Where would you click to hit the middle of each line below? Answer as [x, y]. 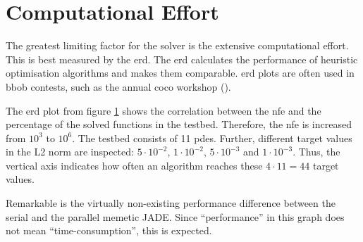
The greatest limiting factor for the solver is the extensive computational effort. [177, 45]
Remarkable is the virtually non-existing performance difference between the [171, 203]
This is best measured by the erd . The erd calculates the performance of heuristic [182, 59]
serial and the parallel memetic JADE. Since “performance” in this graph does [175, 216]
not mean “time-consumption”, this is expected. [109, 230]
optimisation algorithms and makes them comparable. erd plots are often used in [180, 73]
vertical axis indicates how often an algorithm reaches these [134, 165]
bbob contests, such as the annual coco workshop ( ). [118, 86]
